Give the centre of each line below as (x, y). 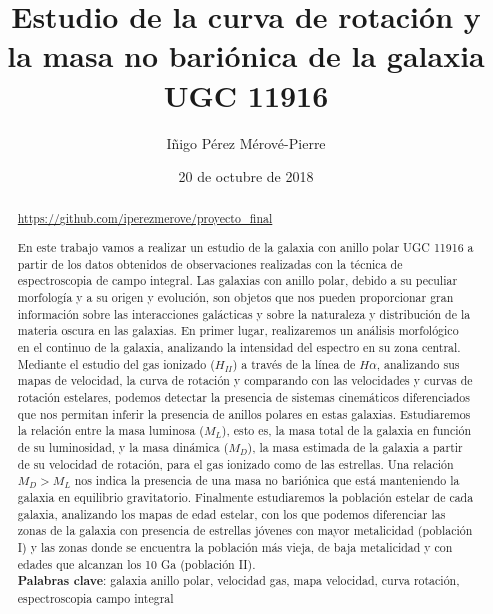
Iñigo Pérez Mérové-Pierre (246, 142)
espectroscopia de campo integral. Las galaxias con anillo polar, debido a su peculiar (237, 280)
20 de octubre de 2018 (246, 176)
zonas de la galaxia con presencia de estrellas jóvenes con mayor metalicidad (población (245, 530)
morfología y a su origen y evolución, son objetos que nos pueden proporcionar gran (235, 297)
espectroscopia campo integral (95, 597)
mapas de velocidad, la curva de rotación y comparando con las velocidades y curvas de (245, 380)
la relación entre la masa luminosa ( (110, 430)
